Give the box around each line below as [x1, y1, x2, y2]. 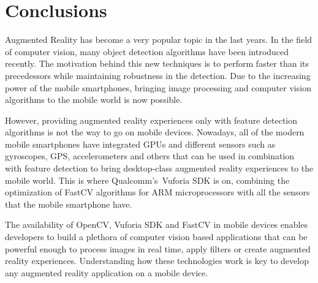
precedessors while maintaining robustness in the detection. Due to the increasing [5, 69, 311, 81]
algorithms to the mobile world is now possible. [5, 93, 183, 106]
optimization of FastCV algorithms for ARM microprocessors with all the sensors [5, 186, 310, 198]
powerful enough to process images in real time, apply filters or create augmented [5, 242, 311, 255]
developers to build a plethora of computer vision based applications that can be [5, 230, 308, 243]
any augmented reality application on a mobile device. [5, 266, 208, 279]
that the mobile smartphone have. [5, 197, 132, 210]
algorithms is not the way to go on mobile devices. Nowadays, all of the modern [5, 126, 305, 138]
